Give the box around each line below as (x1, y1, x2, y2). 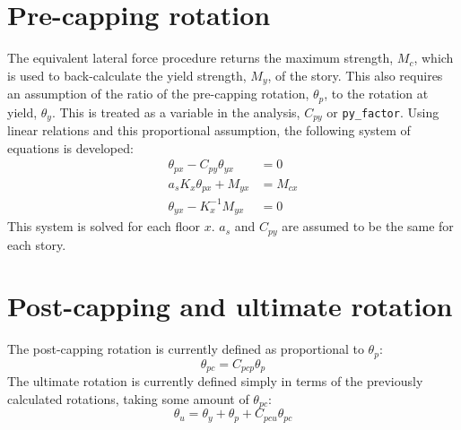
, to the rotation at (324, 84, 429, 103)
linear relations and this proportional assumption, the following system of (7, 121, 411, 140)
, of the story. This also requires (267, 65, 443, 84)
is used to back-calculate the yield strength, (7, 65, 247, 84)
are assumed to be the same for (282, 217, 454, 236)
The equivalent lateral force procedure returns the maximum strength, (7, 48, 394, 67)
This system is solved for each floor (7, 217, 201, 236)
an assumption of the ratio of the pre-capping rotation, (7, 84, 309, 103)
